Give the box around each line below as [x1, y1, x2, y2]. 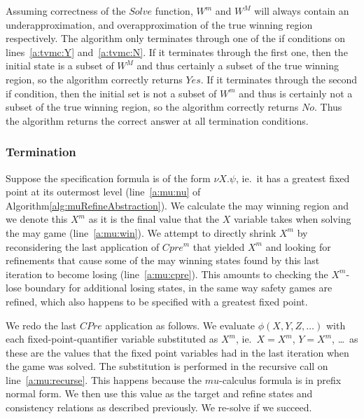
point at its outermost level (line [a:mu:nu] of [6, 184, 201, 199]
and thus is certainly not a [239, 85, 353, 100]
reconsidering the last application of [6, 239, 160, 254]
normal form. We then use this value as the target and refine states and [6, 386, 313, 401]
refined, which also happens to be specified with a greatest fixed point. [6, 294, 308, 308]
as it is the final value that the [88, 212, 220, 226]
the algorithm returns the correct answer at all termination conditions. [6, 113, 309, 128]
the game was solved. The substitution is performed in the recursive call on [6, 359, 328, 373]
